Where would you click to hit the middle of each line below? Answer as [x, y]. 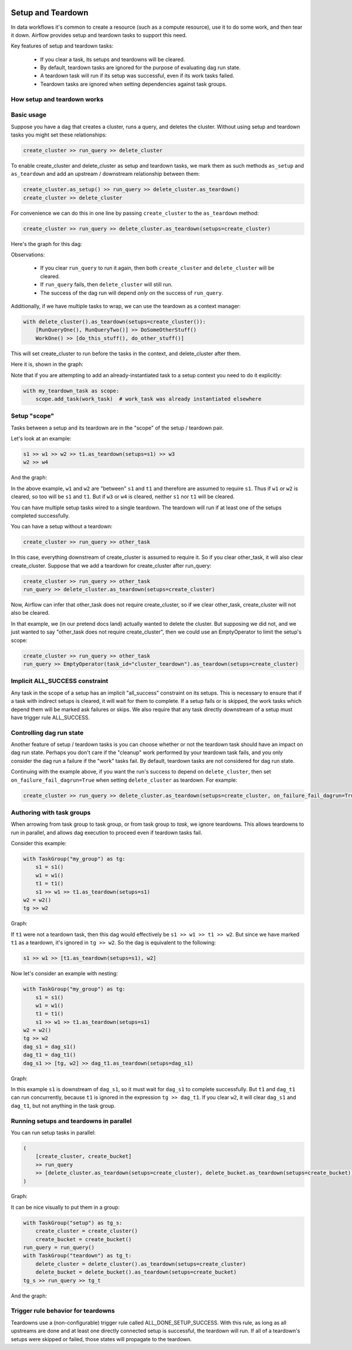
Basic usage [29, 115]
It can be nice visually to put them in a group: [65, 1207]
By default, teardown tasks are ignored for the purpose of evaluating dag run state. [140, 68]
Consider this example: [39, 844]
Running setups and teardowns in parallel [71, 1121]
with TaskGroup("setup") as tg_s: [73, 1223]
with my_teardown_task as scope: [71, 391]
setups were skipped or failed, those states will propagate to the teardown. [101, 1339]
